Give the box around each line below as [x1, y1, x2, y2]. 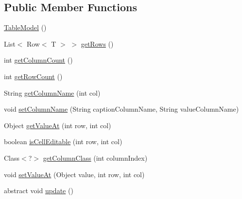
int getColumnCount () [4, 55, 73, 65]
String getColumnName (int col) [4, 87, 101, 98]
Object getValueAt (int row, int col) [4, 120, 111, 130]
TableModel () [4, 22, 47, 33]
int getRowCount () [4, 71, 63, 81]
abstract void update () [4, 185, 73, 196]
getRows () [81, 38, 114, 49]
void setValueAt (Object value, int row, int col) [4, 169, 145, 179]
